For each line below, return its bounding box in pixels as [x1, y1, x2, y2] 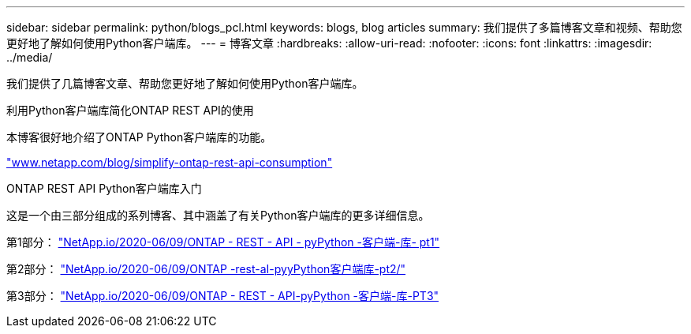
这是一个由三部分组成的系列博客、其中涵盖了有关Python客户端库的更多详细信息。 [6, 208, 430, 222]
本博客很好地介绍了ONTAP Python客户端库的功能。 [6, 130, 272, 144]
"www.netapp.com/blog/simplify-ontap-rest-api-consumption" [6, 156, 333, 169]
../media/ [6, 51, 53, 64]
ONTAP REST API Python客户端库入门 [6, 182, 202, 195]
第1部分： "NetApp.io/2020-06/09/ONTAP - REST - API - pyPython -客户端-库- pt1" [6, 235, 440, 249]
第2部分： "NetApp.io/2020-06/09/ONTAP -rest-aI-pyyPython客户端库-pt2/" [6, 262, 406, 276]
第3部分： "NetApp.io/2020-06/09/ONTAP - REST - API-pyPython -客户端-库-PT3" [6, 289, 439, 302]
